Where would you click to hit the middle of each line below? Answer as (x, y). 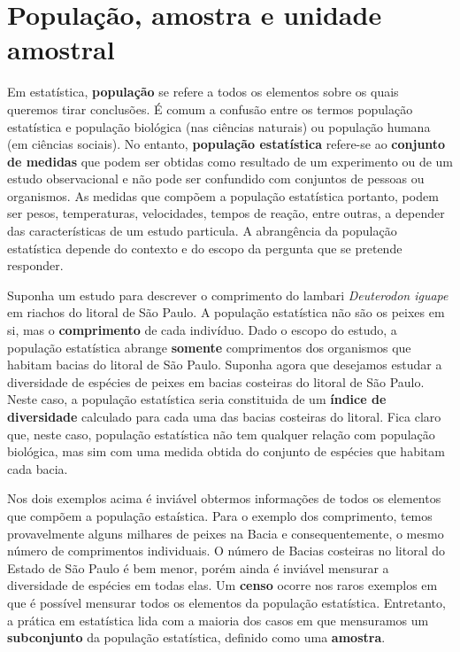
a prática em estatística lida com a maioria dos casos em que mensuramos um (218, 620)
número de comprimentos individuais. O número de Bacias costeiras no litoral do (226, 551)
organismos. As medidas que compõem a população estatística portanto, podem (223, 195)
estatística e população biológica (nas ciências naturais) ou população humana (219, 126)
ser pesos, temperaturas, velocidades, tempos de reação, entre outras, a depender (226, 213)
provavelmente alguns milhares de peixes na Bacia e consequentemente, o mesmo (226, 533)
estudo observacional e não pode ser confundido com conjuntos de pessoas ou (216, 179)
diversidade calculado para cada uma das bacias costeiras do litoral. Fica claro (224, 416)
